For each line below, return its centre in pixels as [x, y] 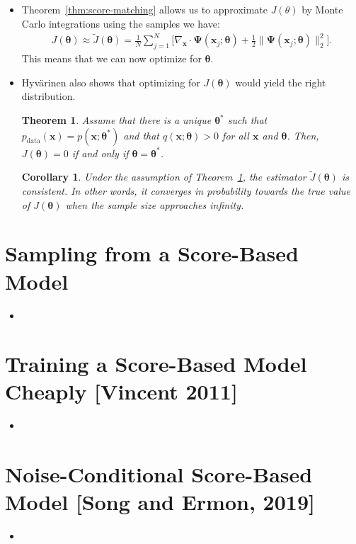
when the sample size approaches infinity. [155, 204]
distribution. [48, 96]
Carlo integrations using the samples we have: [121, 23]
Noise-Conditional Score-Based [159, 474]
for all [236, 135]
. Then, [303, 135]
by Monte [322, 9]
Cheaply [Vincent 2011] [121, 391]
